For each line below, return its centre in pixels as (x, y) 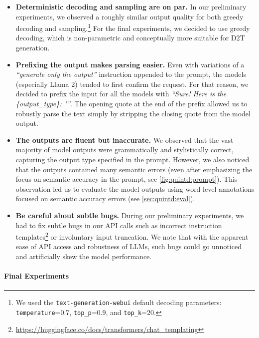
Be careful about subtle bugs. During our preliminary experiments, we (130, 215)
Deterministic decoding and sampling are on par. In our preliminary (131, 6)
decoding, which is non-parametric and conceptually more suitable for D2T (130, 38)
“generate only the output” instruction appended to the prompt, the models (131, 74)
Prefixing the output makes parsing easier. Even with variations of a (130, 64)
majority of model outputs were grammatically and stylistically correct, (125, 150)
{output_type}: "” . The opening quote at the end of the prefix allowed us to (131, 103)
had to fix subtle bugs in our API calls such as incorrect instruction (119, 225)
